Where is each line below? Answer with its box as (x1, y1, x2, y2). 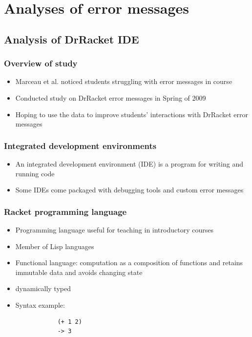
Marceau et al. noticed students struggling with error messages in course (15, 76, 232, 86)
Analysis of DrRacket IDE (4, 31, 139, 46)
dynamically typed (15, 283, 71, 294)
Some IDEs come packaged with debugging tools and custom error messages (15, 185, 244, 195)
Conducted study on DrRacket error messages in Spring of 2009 (15, 92, 206, 103)
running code (15, 168, 55, 178)
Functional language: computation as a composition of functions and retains (15, 257, 243, 268)
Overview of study (4, 57, 78, 69)
